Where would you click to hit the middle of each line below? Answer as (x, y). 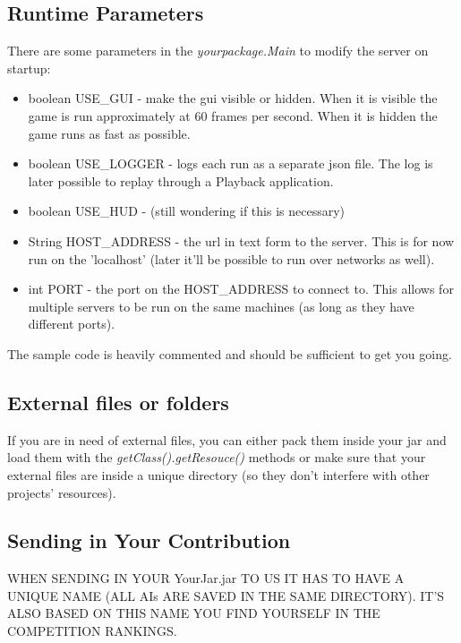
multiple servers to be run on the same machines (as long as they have (221, 306)
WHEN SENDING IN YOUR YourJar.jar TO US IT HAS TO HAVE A (206, 578)
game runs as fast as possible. (109, 133)
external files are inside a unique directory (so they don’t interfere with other (218, 474)
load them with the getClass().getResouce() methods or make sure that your (217, 457)
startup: (29, 68)
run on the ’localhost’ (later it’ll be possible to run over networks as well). (231, 258)
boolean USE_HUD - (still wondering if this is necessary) (186, 211)
